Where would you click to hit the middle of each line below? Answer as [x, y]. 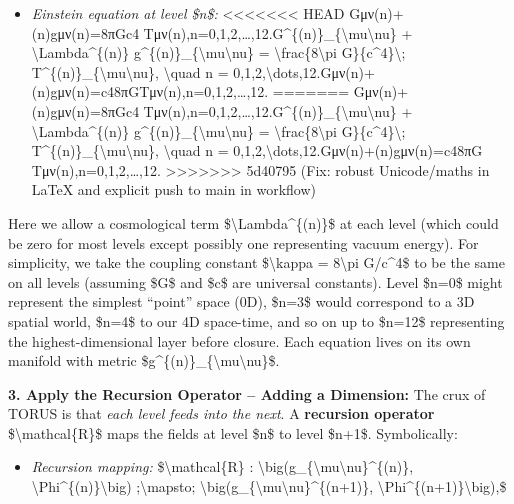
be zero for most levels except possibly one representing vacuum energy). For [243, 242]
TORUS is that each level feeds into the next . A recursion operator [221, 413]
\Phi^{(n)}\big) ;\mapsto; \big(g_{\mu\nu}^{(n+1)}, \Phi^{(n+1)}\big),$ [269, 486]
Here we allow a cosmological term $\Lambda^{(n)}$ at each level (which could [253, 222]
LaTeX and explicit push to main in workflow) [174, 189]
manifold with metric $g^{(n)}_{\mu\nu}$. [144, 360]
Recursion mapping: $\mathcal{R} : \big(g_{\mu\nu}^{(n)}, [222, 466]
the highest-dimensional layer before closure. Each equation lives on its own [239, 340]
